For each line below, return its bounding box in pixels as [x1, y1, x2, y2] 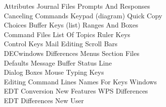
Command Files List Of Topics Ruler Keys [4, 29, 131, 39]
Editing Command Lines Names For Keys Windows [4, 76, 157, 86]
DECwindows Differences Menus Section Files [4, 48, 139, 58]
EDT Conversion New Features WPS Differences [4, 86, 148, 96]
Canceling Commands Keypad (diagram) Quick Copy [4, 10, 163, 20]
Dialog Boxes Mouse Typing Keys [4, 67, 104, 77]
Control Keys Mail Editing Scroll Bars [4, 39, 118, 49]
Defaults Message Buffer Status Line [4, 57, 112, 67]
